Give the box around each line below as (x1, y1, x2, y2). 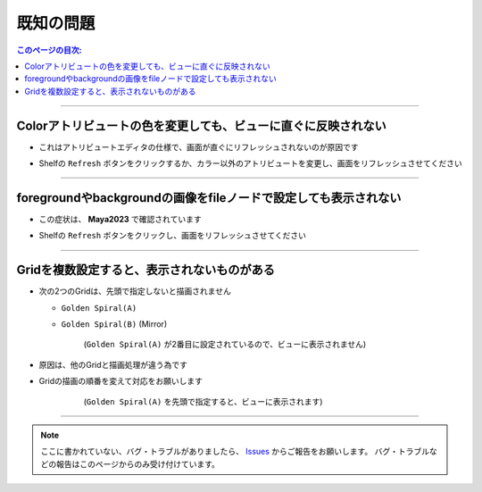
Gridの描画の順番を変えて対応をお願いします (38, 376, 204, 387)
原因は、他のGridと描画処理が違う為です (38, 359, 187, 370)
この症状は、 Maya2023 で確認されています (38, 213, 202, 224)
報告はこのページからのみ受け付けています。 (55, 458, 220, 469)
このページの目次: (16, 45, 82, 55)
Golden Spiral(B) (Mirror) (61, 319, 168, 329)
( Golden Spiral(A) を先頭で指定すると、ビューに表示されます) (83, 396, 323, 406)
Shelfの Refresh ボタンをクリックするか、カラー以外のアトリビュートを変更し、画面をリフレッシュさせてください (38, 158, 463, 169)
